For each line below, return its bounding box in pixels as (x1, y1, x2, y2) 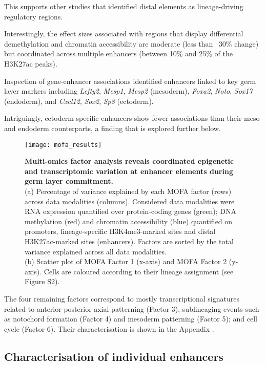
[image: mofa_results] (25, 141, 102, 148)
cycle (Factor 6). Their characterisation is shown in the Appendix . (4, 323, 214, 334)
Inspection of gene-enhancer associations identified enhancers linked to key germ (4, 75, 256, 86)
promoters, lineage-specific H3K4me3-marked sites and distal (25, 226, 216, 237)
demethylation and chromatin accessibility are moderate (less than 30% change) (4, 38, 259, 49)
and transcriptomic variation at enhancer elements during (25, 165, 233, 176)
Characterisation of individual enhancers (4, 348, 223, 364)
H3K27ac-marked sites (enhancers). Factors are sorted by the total (25, 235, 234, 246)
